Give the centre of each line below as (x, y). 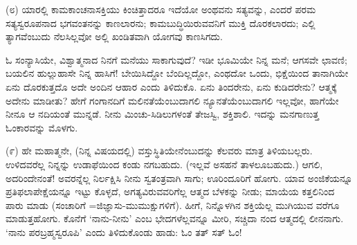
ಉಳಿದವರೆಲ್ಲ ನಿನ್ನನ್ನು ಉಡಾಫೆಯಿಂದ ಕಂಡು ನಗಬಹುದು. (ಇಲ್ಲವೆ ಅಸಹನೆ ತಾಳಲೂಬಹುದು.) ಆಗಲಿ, (164, 164)
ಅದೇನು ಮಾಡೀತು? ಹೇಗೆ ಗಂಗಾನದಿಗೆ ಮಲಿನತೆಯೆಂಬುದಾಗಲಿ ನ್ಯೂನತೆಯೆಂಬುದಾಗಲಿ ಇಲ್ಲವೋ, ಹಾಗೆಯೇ (172, 100)
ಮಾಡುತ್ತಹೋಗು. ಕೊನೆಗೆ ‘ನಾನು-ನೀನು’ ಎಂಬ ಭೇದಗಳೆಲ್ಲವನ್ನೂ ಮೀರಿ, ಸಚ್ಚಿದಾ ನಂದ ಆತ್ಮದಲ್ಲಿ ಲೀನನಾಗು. (175, 218)
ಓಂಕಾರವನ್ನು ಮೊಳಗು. (42, 127)
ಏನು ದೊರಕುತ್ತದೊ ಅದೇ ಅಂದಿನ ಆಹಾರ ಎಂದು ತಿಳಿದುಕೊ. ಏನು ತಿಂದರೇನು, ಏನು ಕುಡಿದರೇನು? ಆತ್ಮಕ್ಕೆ (171, 86)
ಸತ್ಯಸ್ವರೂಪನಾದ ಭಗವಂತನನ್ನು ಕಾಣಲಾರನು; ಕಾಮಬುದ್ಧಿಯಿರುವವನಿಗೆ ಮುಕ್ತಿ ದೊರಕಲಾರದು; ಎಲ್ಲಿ (161, 22)
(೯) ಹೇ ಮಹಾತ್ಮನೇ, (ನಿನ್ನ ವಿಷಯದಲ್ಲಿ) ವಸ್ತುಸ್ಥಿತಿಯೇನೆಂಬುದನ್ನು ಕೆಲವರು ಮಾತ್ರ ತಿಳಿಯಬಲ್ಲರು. (159, 151)
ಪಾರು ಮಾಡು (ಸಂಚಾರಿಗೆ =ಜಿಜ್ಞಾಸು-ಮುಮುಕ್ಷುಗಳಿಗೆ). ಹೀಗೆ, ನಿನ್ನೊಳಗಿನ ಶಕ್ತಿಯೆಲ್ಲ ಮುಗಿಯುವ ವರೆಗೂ (173, 205)
